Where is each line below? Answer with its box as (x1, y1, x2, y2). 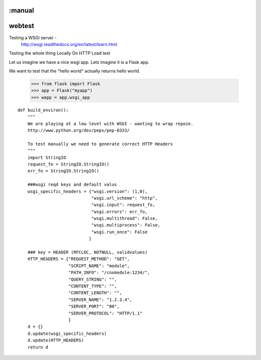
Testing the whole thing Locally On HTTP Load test (9, 50, 111, 56)
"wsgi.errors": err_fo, (91, 209, 147, 214)
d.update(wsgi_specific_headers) (27, 330, 107, 336)
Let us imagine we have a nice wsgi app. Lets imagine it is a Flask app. (9, 59, 149, 65)
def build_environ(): (17, 107, 69, 113)
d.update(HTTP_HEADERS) (27, 338, 84, 343)
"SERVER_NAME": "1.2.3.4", (68, 297, 132, 302)
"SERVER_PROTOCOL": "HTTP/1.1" (68, 310, 143, 316)
